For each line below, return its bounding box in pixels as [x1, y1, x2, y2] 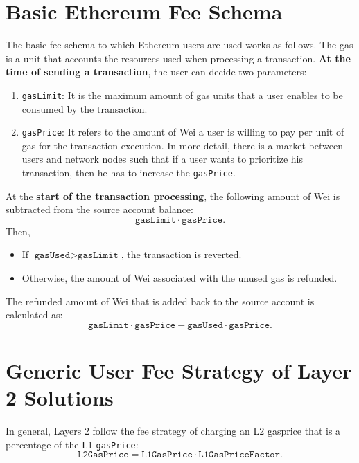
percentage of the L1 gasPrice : [6, 437, 139, 451]
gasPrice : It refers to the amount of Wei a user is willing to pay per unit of [21, 125, 344, 139]
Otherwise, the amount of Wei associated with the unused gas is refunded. [21, 271, 338, 285]
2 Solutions [6, 383, 114, 412]
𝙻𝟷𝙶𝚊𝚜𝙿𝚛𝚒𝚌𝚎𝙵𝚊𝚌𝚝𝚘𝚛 [198, 450, 280, 460]
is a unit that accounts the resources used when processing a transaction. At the [6, 51, 351, 65]
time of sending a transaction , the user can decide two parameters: [6, 64, 307, 79]
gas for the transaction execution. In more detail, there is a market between [21, 138, 343, 152]
